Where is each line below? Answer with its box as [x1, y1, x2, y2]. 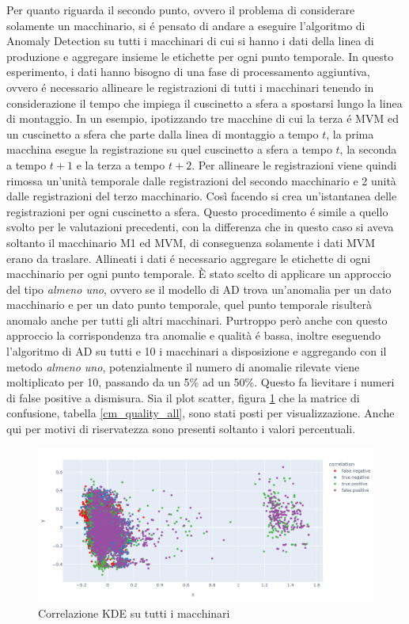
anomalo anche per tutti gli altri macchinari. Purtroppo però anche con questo [6, 311, 388, 328]
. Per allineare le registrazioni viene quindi [191, 156, 397, 173]
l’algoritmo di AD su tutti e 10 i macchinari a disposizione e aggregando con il [6, 343, 387, 360]
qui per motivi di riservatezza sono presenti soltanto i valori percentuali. [6, 420, 356, 437]
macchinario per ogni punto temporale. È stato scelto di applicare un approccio [6, 265, 392, 282]
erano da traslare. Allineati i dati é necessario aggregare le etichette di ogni [6, 249, 371, 266]
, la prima [326, 125, 374, 142]
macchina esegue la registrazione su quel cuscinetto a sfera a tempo [6, 141, 332, 158]
